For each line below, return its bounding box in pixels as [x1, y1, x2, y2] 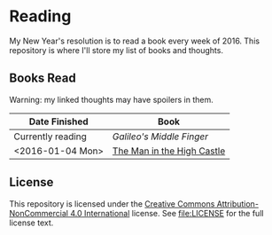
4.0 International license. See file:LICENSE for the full [70, 208, 264, 218]
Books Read [9, 71, 77, 86]
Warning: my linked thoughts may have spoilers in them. [9, 94, 214, 105]
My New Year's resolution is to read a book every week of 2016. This [9, 35, 260, 46]
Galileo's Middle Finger [112, 130, 208, 143]
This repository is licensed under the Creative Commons [9, 198, 215, 209]
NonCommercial [9, 208, 69, 218]
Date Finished [28, 115, 89, 128]
